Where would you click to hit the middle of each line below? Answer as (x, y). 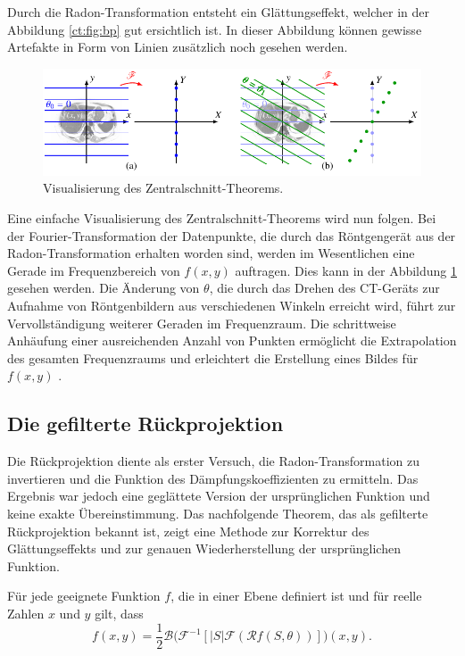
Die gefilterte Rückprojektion (145, 423)
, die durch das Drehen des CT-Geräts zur (324, 288)
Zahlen (26, 613)
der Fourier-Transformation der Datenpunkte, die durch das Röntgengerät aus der (232, 235)
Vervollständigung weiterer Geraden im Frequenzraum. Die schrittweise (202, 323)
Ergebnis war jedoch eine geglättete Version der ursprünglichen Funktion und (219, 496)
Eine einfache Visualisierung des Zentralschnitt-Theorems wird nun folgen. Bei (222, 218)
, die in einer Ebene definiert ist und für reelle (296, 596)
